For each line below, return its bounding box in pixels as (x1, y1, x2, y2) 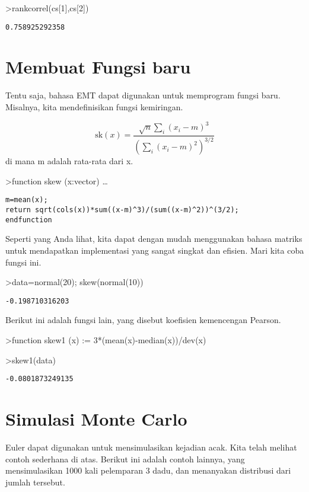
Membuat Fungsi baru (5, 55, 191, 79)
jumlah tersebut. (5, 475, 65, 488)
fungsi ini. (5, 255, 42, 268)
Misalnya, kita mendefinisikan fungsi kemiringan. (5, 100, 183, 113)
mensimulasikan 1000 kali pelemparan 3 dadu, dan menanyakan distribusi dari (5, 464, 291, 477)
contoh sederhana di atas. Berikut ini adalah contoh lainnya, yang (5, 452, 245, 465)
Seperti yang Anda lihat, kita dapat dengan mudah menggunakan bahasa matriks (5, 232, 302, 245)
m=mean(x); (5, 196, 48, 205)
